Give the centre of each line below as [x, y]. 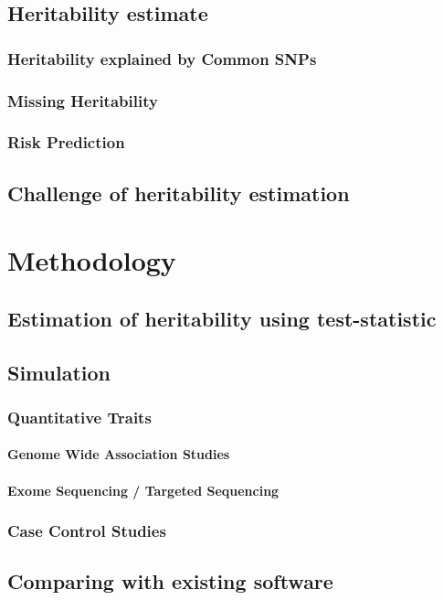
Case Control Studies [87, 531]
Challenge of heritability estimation [179, 193]
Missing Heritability [83, 100]
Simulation [59, 372]
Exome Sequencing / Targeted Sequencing [143, 490]
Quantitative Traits [79, 417]
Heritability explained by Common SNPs [162, 58]
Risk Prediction [66, 142]
